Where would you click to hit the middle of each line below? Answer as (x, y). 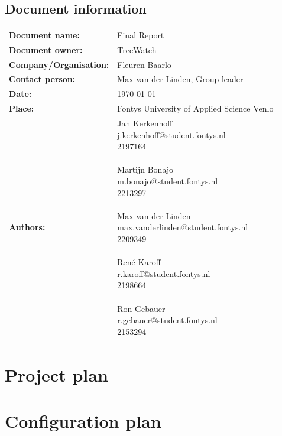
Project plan (56, 374)
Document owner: (46, 49)
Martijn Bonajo (145, 169)
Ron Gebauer (141, 308)
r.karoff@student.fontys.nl (164, 273)
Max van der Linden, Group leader (180, 79)
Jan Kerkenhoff (145, 123)
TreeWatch (137, 49)
